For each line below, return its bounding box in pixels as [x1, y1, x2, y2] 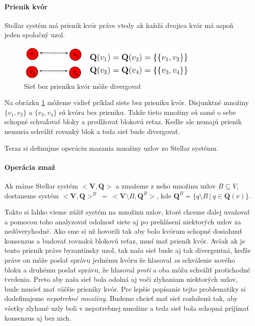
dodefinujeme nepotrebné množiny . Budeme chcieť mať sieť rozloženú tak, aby [4, 293, 238, 303]
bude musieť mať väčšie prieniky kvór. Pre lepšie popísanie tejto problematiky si [4, 283, 246, 294]
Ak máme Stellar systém [4, 180, 78, 190]
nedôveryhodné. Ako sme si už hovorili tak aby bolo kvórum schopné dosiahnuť [4, 226, 242, 236]
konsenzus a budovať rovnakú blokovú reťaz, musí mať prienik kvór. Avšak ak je [4, 235, 245, 245]
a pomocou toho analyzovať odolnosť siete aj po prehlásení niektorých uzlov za [4, 216, 241, 226]
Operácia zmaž [4, 162, 55, 172]
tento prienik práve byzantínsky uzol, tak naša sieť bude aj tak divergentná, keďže [4, 245, 251, 255]
